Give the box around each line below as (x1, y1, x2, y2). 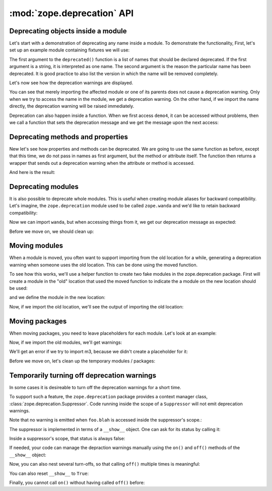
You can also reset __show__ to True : (9, 470, 89, 476)
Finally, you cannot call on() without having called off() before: (9, 479, 145, 486)
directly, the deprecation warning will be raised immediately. (9, 103, 134, 109)
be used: (9, 285, 28, 291)
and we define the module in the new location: (9, 294, 106, 300)
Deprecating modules (9, 182, 79, 191)
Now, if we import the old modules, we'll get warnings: (9, 339, 122, 345)
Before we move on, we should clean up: (9, 228, 94, 234)
